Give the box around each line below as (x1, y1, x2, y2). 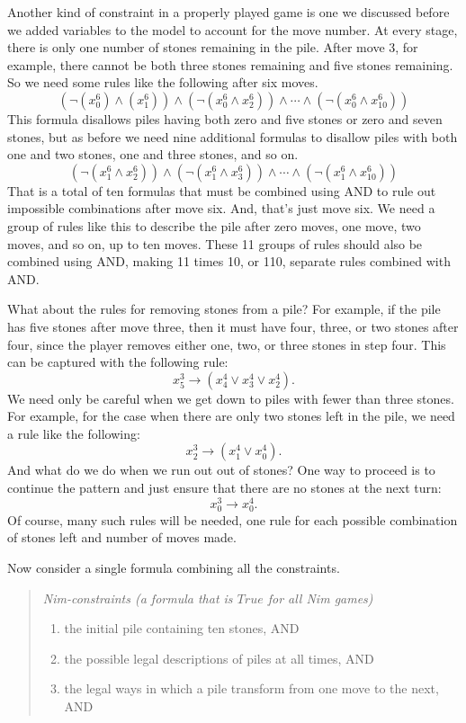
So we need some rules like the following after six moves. (7, 73, 318, 92)
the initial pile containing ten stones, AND (64, 619, 300, 638)
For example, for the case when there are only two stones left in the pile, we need (7, 406, 455, 425)
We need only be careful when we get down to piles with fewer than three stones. (7, 388, 454, 407)
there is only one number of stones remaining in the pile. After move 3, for (7, 38, 418, 57)
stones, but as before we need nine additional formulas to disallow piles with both (7, 127, 458, 146)
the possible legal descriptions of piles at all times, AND (64, 648, 374, 667)
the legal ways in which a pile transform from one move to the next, (64, 679, 439, 698)
